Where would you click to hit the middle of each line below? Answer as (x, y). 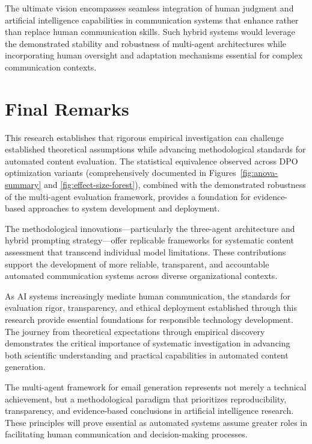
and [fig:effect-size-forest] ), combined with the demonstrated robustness (175, 185)
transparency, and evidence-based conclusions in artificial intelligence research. (149, 411)
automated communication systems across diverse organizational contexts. (141, 276)
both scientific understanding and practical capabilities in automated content (147, 355)
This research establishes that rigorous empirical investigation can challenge (144, 137)
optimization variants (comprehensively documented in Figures (121, 173)
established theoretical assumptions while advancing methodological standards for (155, 149)
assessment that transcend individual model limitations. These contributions (145, 252)
